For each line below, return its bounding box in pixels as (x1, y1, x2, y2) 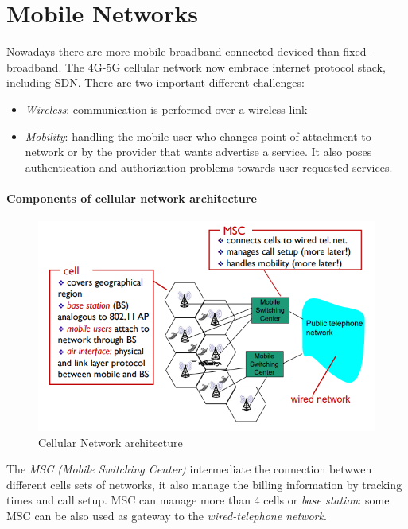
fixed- (343, 43, 371, 60)
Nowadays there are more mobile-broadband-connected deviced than (6, 43, 340, 60)
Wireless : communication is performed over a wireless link (25, 100, 308, 117)
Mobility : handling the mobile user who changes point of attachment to (25, 127, 371, 144)
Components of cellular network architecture (6, 189, 257, 206)
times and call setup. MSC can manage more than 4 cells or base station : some (6, 492, 390, 508)
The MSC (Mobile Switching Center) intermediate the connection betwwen (6, 461, 372, 477)
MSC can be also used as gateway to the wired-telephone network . (6, 507, 327, 523)
